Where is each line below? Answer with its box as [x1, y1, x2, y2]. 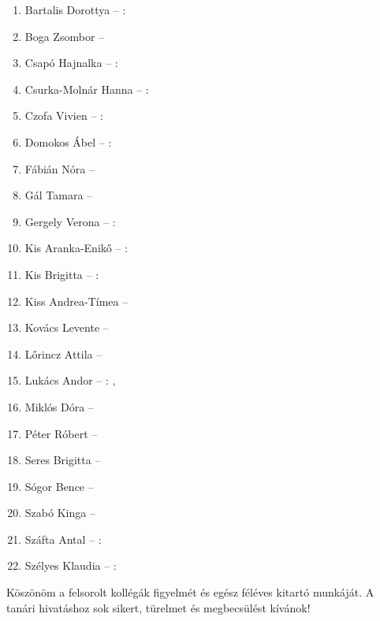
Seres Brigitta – [24, 452, 101, 468]
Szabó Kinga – [24, 504, 95, 521]
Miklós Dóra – [24, 398, 94, 415]
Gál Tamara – [24, 187, 93, 203]
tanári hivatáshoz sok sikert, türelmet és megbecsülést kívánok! [6, 599, 311, 615]
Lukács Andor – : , [24, 372, 116, 389]
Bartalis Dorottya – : [24, 2, 126, 17]
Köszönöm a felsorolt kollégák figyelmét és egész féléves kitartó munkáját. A [6, 584, 374, 601]
